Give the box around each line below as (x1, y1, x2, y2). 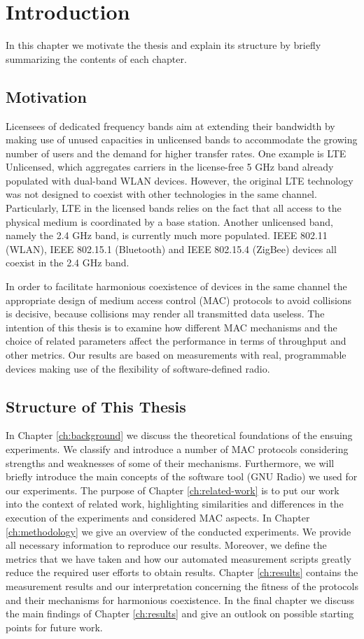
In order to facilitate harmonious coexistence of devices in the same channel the (6, 279, 347, 294)
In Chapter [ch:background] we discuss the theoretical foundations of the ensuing (6, 428, 353, 443)
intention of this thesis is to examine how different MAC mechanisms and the (6, 319, 337, 334)
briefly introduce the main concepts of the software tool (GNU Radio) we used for (6, 469, 358, 484)
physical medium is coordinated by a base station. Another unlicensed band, (6, 214, 333, 229)
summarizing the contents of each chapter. (6, 51, 187, 66)
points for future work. (6, 619, 103, 634)
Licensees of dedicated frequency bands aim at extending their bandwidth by (6, 118, 335, 133)
